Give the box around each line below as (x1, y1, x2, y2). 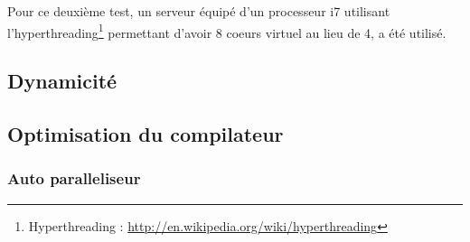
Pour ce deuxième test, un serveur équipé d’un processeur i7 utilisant (7, 2, 390, 20)
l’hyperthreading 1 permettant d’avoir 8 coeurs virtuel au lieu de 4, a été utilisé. (7, 20, 446, 42)
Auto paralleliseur (7, 167, 141, 190)
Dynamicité (7, 67, 117, 95)
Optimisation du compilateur (7, 120, 284, 148)
